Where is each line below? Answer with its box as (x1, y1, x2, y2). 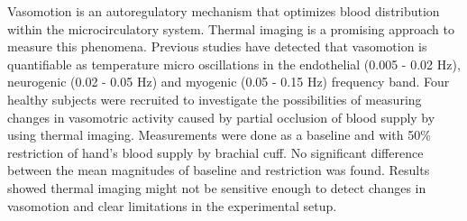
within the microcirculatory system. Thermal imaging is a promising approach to (7, 19, 454, 38)
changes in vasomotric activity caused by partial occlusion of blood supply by (7, 107, 435, 126)
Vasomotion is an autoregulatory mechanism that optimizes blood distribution (7, 2, 440, 20)
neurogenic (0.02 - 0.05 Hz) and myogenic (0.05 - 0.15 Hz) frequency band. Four (7, 72, 450, 91)
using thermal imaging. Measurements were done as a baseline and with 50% (7, 125, 431, 144)
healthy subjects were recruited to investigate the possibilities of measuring (7, 89, 422, 108)
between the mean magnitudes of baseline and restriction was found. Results (7, 161, 430, 180)
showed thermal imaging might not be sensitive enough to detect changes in (7, 178, 426, 197)
